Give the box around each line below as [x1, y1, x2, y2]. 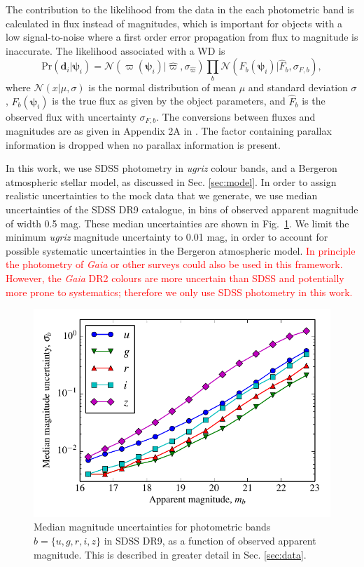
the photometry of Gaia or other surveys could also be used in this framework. [6, 257, 343, 272]
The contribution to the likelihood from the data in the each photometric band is [6, 2, 354, 16]
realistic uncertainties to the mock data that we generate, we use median [6, 188, 318, 203]
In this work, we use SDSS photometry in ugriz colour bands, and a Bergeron [6, 161, 337, 175]
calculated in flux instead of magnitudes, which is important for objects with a [6, 15, 343, 30]
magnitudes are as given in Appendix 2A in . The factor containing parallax [6, 123, 332, 138]
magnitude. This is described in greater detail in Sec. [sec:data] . [34, 547, 307, 561]
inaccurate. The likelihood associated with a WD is [6, 43, 225, 58]
